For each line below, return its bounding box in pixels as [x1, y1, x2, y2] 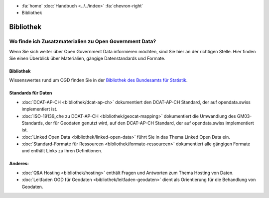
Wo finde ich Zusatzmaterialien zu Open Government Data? [9, 38, 156, 45]
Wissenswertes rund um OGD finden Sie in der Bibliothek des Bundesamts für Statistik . [9, 77, 188, 83]
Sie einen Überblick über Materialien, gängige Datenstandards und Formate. [9, 55, 165, 61]
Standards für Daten [9, 90, 52, 96]
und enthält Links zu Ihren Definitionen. [21, 148, 102, 154]
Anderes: [9, 161, 29, 167]
